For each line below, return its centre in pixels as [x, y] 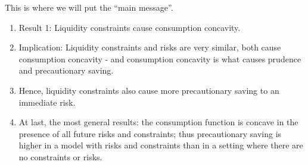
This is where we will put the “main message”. [89, 7]
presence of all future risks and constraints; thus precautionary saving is [150, 133]
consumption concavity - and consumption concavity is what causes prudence [160, 58]
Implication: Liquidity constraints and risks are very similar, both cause [150, 47]
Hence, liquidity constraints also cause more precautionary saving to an [149, 90]
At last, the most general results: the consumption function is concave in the [158, 122]
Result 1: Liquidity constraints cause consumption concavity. [130, 27]
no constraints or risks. [60, 156]
